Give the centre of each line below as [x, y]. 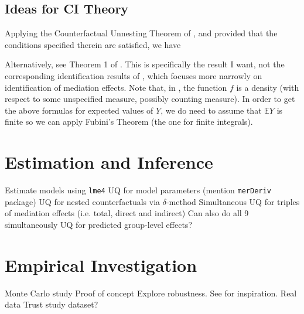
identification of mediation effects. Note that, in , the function [116, 87]
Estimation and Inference [109, 162]
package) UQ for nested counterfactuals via [83, 201]
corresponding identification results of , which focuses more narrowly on [134, 75]
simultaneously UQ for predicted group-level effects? [98, 224]
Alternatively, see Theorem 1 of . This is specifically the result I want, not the [145, 64]
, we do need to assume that [211, 110]
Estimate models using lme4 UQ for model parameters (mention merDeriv [138, 190]
